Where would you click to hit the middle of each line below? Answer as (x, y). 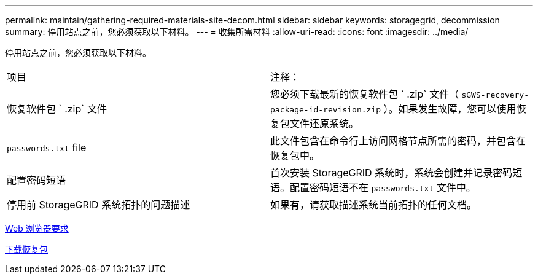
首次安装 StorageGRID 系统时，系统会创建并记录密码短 (396, 173)
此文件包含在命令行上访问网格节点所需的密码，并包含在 (398, 141)
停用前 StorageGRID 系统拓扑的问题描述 (99, 205)
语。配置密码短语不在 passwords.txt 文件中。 (373, 187)
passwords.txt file (47, 147)
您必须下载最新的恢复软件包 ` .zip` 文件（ (365, 94)
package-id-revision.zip (326, 110)
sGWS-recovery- (495, 95)
